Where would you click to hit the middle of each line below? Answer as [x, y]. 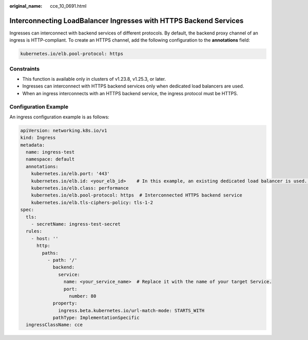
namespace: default [50, 159]
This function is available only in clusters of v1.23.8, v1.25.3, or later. [94, 79]
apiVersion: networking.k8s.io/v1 [64, 130]
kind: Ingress [38, 138]
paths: [50, 253]
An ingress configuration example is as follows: [60, 117]
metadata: [33, 145]
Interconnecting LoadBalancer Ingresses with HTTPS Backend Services [127, 21]
